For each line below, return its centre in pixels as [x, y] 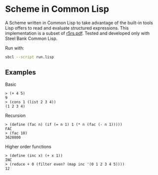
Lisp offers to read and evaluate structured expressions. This [67, 28]
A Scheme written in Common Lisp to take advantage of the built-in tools [79, 23]
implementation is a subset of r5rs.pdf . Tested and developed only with [77, 33]
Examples [20, 72]
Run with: [15, 48]
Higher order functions [28, 146]
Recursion [15, 115]
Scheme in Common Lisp [57, 9]
